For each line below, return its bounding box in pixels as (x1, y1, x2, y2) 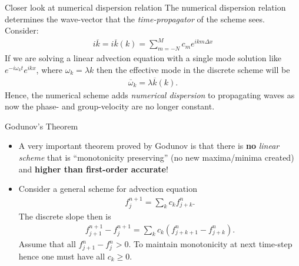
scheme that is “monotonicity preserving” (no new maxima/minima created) (18, 151, 294, 163)
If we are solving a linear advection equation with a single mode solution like (5, 52, 282, 64)
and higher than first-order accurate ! (18, 162, 168, 175)
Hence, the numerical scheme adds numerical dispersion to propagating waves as (5, 88, 295, 101)
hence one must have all (18, 250, 105, 262)
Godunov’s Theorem (5, 119, 78, 132)
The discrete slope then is (18, 210, 111, 222)
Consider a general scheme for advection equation (18, 182, 197, 195)
